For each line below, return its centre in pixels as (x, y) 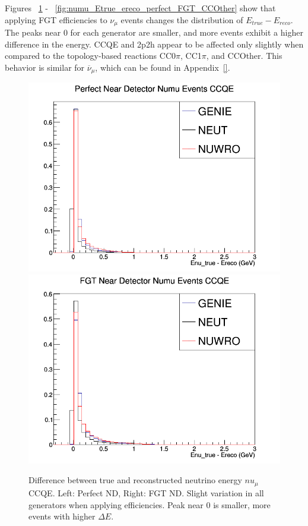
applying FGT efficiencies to (56, 19)
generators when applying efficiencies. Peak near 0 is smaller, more (150, 504)
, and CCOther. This (244, 56)
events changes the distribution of (182, 19)
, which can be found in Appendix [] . (163, 67)
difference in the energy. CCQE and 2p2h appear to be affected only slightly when (154, 44)
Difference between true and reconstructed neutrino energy (135, 480)
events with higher (62, 516)
